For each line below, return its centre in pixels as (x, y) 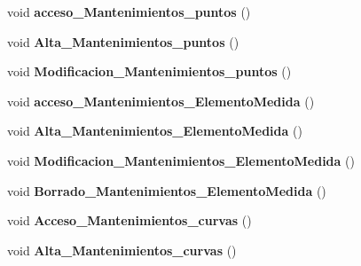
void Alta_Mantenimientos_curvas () (122, 250)
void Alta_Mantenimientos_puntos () (123, 41)
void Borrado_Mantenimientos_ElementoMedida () (167, 190)
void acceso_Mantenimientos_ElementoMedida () (161, 101)
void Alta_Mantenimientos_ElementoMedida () (155, 131)
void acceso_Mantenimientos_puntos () (129, 12)
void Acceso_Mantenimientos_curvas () (129, 220)
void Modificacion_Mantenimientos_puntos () (149, 71)
